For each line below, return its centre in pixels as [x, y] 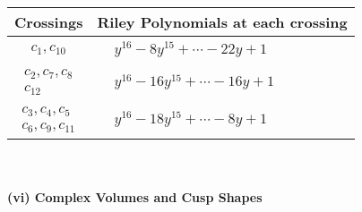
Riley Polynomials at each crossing [222, 22]
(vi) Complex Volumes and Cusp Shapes [135, 197]
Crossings [49, 22]
